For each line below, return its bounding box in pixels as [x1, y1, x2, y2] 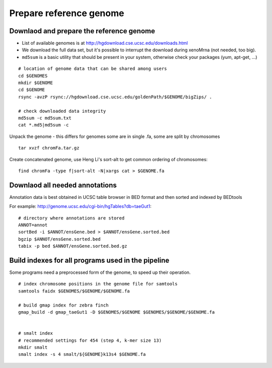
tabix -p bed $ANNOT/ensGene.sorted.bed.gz [18, 243, 127, 249]
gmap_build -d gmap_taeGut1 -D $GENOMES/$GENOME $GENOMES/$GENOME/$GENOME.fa [18, 310, 215, 315]
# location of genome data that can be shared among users [18, 66, 167, 71]
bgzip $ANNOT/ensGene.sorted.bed [18, 236, 101, 242]
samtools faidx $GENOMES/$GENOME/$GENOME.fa [18, 288, 130, 294]
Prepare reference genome [9, 8, 124, 19]
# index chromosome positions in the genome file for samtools [18, 281, 178, 287]
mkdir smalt [18, 344, 48, 350]
